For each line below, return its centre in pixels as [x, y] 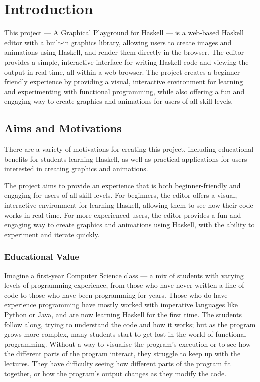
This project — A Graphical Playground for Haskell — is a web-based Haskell [124, 32]
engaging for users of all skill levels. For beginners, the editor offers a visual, [121, 195]
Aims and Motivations [63, 128]
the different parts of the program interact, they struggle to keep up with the [122, 354]
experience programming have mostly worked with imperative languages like [121, 305]
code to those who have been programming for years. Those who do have [116, 295]
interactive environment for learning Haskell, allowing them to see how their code [129, 205]
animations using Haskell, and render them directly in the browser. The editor [124, 52]
